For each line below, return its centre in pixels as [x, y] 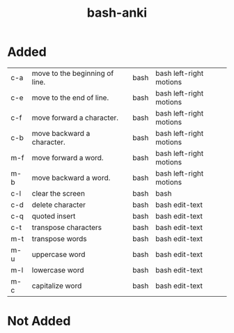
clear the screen [58, 193]
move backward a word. [71, 178]
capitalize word [57, 286]
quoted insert [54, 216]
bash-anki [117, 13]
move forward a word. [68, 157]
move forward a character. [75, 118]
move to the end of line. [70, 98]
